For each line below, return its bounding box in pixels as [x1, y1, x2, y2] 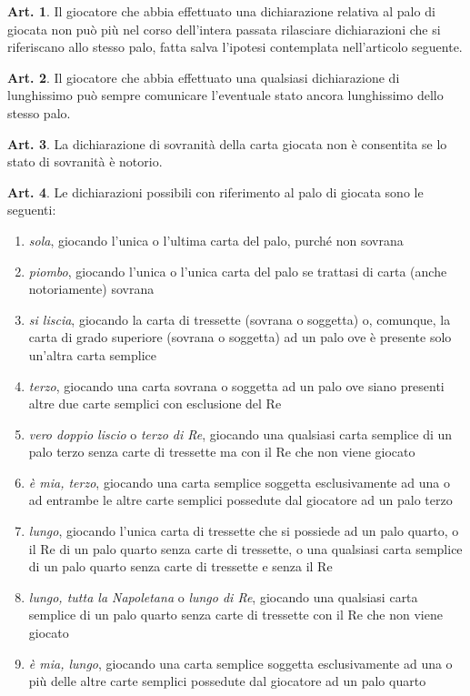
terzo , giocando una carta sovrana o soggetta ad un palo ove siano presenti [28, 376, 445, 395]
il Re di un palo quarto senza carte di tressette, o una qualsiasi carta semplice [28, 539, 463, 558]
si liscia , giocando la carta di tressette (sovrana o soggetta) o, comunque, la [28, 309, 451, 328]
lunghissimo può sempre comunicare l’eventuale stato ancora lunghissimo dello [7, 86, 444, 105]
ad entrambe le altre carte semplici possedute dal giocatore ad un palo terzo [28, 490, 453, 509]
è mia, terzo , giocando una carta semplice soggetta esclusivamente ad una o [28, 472, 450, 491]
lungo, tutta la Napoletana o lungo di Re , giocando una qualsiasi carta [28, 587, 418, 606]
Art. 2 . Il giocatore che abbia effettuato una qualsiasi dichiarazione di [7, 67, 400, 86]
